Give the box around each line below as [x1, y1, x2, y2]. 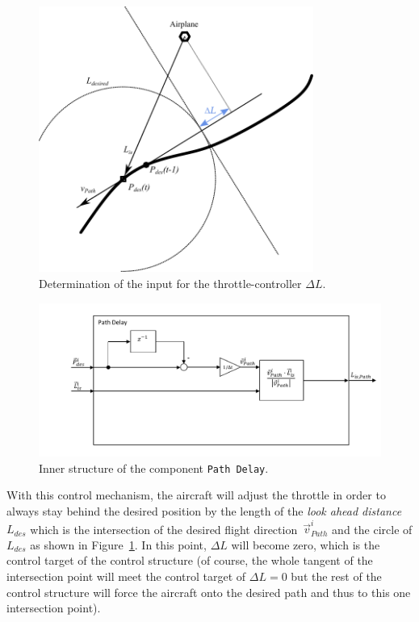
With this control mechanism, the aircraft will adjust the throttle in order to [6, 486, 386, 503]
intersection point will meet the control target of [6, 568, 246, 585]
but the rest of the [291, 568, 382, 585]
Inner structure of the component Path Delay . [39, 459, 269, 476]
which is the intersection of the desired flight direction [30, 520, 298, 537]
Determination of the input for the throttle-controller [39, 275, 302, 292]
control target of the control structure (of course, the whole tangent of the [6, 552, 373, 569]
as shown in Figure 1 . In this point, [30, 536, 207, 553]
